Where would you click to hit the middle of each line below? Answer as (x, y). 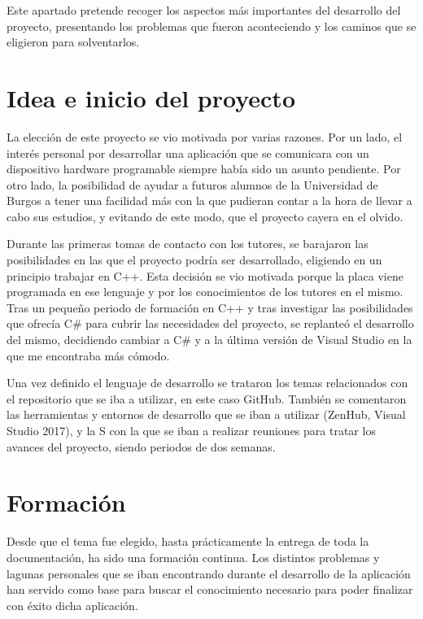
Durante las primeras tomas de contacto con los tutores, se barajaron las (188, 244)
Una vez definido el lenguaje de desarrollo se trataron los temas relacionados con (207, 383)
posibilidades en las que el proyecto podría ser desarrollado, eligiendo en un (194, 260)
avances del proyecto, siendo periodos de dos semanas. (141, 446)
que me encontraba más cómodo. (88, 355)
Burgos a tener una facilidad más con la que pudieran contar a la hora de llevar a (209, 201)
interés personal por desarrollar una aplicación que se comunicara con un (188, 153)
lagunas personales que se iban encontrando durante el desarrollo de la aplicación (209, 573)
